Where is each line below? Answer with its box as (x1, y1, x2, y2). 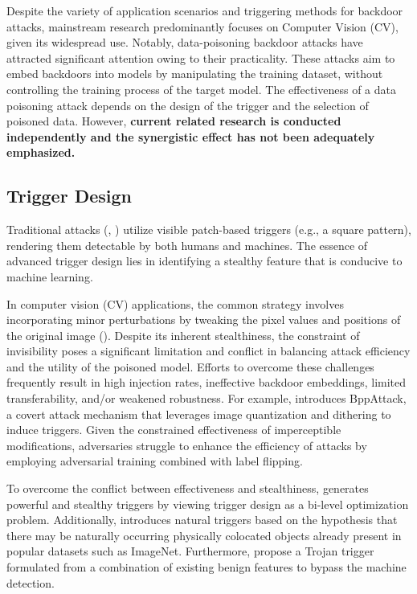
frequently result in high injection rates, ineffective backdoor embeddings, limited (6, 374, 407, 391)
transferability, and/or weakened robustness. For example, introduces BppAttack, (6, 390, 407, 407)
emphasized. (6, 144, 76, 161)
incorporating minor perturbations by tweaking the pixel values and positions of (6, 311, 401, 328)
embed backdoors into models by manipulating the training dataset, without (6, 65, 383, 82)
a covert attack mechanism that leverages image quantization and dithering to (6, 405, 391, 422)
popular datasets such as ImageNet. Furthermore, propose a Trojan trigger (6, 543, 374, 559)
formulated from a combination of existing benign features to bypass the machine (6, 559, 407, 576)
